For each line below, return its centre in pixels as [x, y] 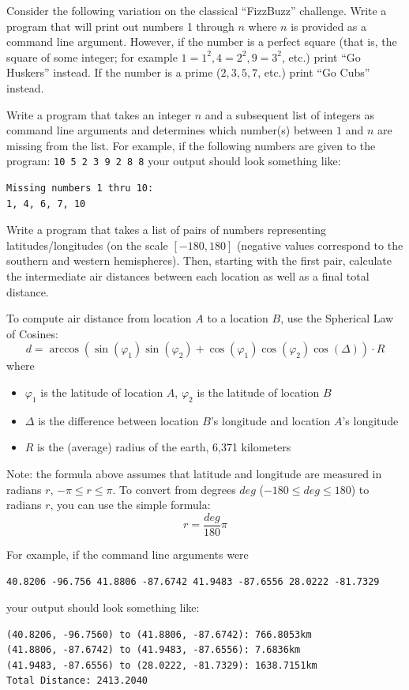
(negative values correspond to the [320, 245]
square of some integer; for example [92, 57]
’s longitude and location [270, 420]
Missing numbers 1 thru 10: [80, 188]
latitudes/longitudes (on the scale [87, 245]
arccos [64, 350]
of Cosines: [32, 333]
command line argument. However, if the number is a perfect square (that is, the [202, 41]
